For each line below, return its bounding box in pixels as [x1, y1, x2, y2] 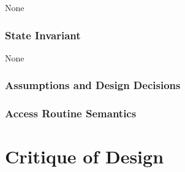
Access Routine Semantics [5, 106, 137, 121]
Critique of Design [5, 144, 164, 169]
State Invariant [5, 27, 81, 42]
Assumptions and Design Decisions [5, 77, 181, 93]
